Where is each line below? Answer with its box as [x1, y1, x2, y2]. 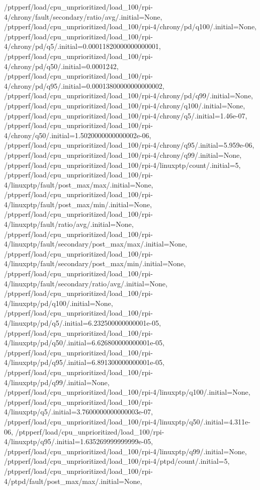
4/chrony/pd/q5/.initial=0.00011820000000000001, [4, 41, 161, 51]
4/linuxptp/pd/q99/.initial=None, [4, 377, 110, 387]
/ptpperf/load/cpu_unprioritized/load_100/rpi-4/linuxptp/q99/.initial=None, [4, 446, 247, 456]
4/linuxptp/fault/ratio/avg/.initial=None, [4, 219, 134, 229]
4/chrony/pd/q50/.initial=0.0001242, [4, 60, 119, 71]
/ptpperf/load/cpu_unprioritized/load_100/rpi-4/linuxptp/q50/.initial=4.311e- [4, 416, 250, 426]
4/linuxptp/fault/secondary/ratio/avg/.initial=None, [4, 278, 167, 288]
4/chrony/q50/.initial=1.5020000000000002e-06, [4, 130, 151, 140]
